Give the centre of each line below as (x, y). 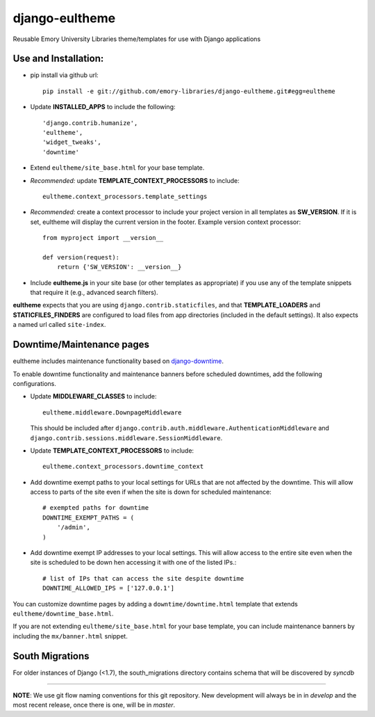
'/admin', (73, 527)
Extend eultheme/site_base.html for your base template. (117, 168)
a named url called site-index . (59, 325)
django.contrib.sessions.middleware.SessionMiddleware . (126, 437)
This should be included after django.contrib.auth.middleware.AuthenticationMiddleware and (180, 428)
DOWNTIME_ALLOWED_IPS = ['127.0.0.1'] (109, 588)
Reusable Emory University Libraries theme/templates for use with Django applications (137, 39)
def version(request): (81, 257)
